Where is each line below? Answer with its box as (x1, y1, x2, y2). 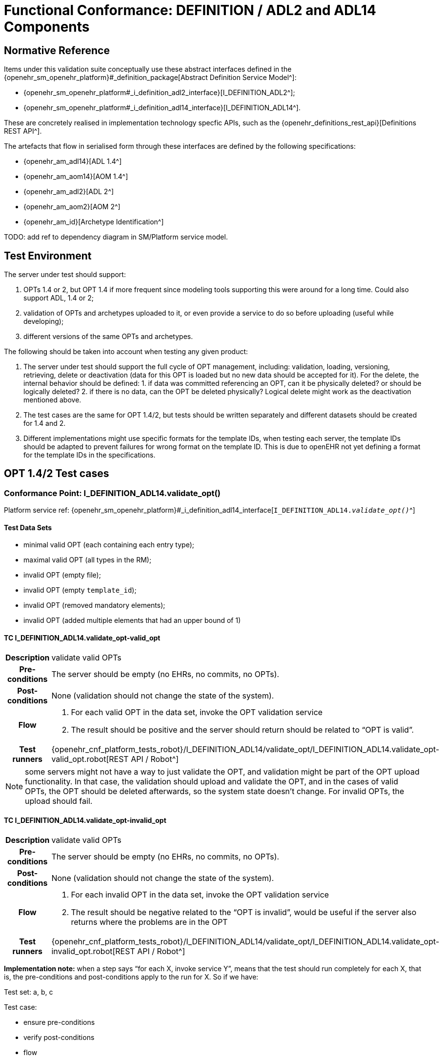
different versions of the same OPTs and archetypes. (23, 332, 193, 341)
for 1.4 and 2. (23, 419, 66, 428)
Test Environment (4, 249, 92, 262)
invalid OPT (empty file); (23, 571, 101, 579)
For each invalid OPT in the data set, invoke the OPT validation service (71, 889, 329, 899)
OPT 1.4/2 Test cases (4, 467, 109, 480)
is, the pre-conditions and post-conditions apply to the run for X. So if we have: (4, 972, 259, 981)
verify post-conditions (23, 1033, 95, 1041)
